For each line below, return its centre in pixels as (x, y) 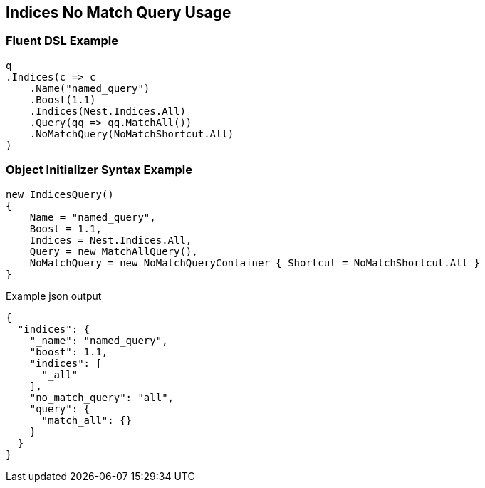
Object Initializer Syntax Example (99, 170)
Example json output (54, 296)
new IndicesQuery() (60, 194)
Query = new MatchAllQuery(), (114, 251)
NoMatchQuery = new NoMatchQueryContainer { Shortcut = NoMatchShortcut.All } (255, 263)
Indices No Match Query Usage (119, 12)
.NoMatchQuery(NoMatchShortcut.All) (132, 134)
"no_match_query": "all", (102, 397)
